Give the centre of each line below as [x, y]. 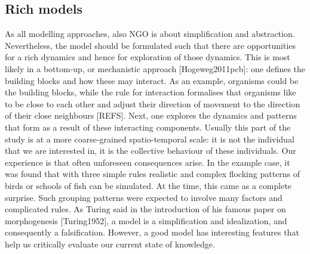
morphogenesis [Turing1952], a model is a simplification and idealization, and [146, 220]
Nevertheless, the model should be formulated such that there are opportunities [151, 45]
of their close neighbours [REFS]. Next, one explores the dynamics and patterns [151, 115]
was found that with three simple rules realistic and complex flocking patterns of [153, 174]
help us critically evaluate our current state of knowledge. [110, 244]
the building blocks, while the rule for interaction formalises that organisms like [151, 92]
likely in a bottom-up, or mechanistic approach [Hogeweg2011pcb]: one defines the [155, 68]
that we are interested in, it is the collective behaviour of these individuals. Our [151, 151]
